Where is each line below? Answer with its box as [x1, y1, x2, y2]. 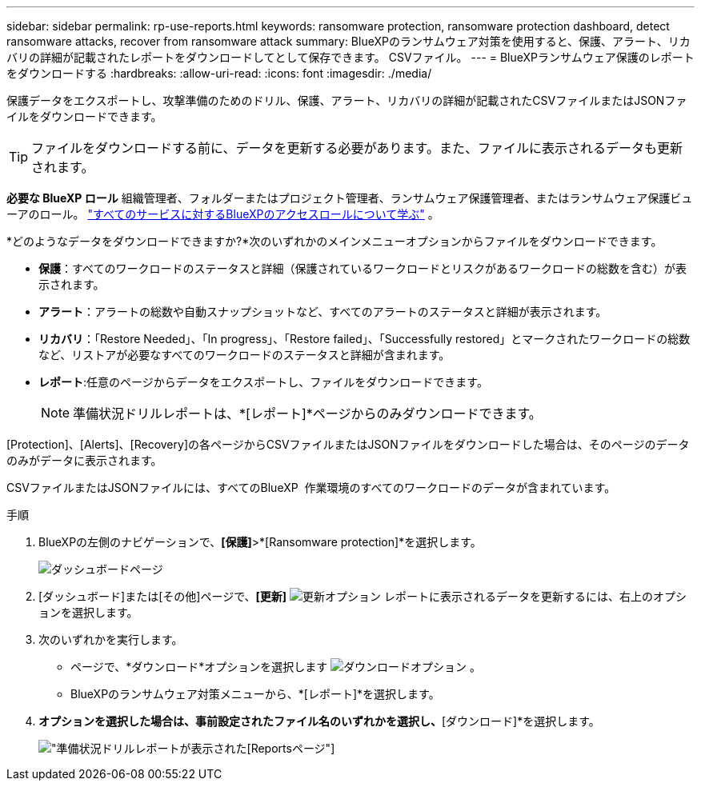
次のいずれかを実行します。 [38, 633, 183, 646]
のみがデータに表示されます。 [6, 453, 162, 467]
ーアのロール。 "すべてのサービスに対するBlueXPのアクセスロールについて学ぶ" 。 [6, 207, 439, 221]
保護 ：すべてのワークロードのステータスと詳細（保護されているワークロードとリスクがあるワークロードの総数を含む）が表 [38, 262, 687, 275]
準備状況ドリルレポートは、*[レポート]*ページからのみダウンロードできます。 [73, 405, 542, 421]
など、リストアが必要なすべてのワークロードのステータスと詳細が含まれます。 [38, 348, 451, 362]
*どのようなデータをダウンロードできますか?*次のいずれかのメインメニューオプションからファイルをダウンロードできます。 [6, 234, 663, 248]
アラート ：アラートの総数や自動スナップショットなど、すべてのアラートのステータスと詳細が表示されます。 [38, 305, 607, 318]
